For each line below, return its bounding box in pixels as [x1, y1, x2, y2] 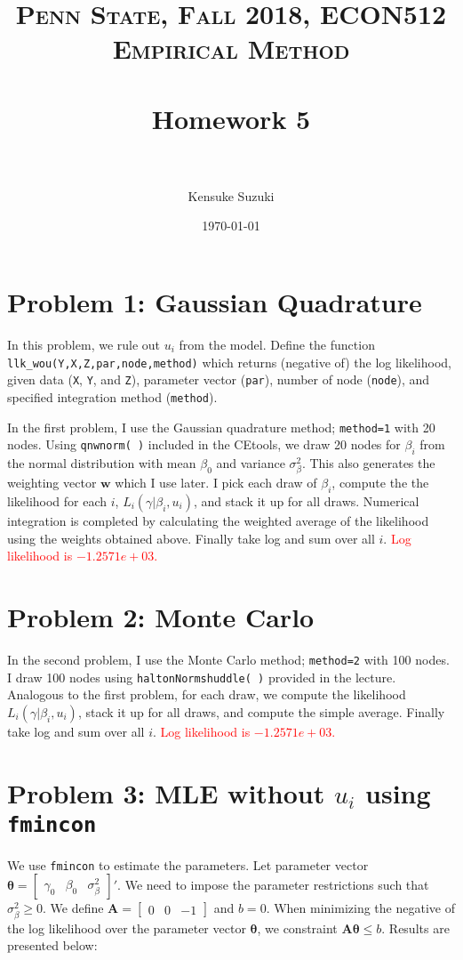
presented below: [7, 936, 98, 955]
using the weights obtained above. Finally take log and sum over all [7, 528, 375, 547]
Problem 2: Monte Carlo [7, 598, 315, 634]
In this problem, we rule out [7, 335, 161, 353]
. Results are [381, 918, 450, 937]
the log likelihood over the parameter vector [7, 918, 246, 937]
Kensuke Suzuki [188, 186, 275, 205]
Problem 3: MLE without [7, 774, 325, 811]
